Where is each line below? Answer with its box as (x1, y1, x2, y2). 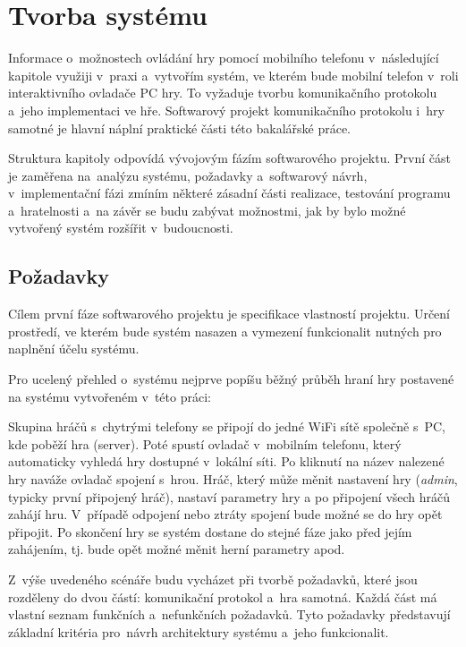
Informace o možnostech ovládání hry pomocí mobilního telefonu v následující (8, 48, 439, 67)
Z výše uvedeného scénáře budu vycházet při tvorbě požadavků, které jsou (8, 569, 418, 588)
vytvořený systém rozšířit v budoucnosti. (8, 218, 233, 237)
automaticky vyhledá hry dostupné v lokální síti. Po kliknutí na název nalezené (8, 452, 445, 471)
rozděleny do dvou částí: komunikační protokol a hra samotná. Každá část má (8, 587, 437, 606)
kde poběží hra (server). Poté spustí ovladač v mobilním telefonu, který (8, 434, 402, 453)
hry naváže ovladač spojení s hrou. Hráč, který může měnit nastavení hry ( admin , (8, 470, 458, 489)
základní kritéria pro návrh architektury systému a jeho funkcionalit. (8, 622, 389, 641)
